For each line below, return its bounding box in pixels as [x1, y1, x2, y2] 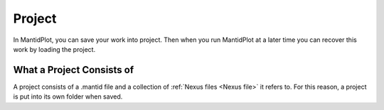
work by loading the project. [13, 45, 96, 53]
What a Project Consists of [13, 64, 134, 76]
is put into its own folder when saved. [13, 92, 123, 101]
